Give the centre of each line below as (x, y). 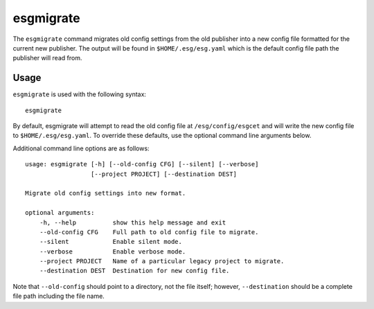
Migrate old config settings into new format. (106, 193)
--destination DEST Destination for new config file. (134, 271)
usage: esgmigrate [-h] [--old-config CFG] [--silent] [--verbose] (142, 164)
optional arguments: (60, 213)
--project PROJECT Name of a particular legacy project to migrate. (162, 261)
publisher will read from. (47, 58)
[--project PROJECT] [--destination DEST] (163, 174)
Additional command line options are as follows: (81, 148)
